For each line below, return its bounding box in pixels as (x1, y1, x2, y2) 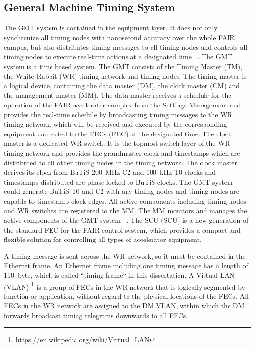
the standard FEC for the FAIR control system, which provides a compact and (4, 224, 241, 235)
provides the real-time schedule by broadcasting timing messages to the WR (4, 109, 232, 119)
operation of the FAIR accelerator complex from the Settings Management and (4, 99, 241, 109)
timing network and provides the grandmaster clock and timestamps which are (4, 147, 240, 158)
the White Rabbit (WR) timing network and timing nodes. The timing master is (4, 71, 247, 81)
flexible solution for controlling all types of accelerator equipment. (4, 234, 202, 244)
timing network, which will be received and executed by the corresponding (4, 119, 227, 129)
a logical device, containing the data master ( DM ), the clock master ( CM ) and (4, 80, 240, 90)
